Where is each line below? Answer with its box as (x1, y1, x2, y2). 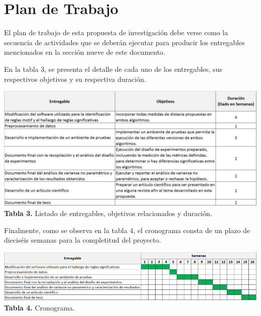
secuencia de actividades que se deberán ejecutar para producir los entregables (4, 37, 245, 47)
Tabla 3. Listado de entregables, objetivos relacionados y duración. (4, 208, 212, 219)
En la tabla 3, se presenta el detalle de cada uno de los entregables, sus (4, 63, 222, 74)
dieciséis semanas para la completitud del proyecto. (4, 235, 161, 245)
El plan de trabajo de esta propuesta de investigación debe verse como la (4, 27, 228, 38)
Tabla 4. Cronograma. (4, 302, 75, 313)
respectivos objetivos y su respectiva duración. (4, 73, 146, 84)
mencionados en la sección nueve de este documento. (4, 47, 166, 57)
